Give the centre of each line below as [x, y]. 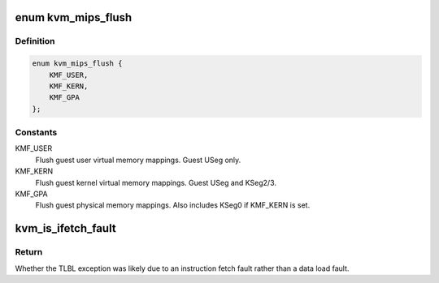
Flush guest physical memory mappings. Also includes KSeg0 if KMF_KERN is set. [173, 205]
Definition [35, 41]
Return [29, 252]
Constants [36, 132]
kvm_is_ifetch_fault [66, 228]
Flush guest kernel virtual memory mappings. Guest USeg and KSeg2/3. [156, 182]
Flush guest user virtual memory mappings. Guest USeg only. [138, 160]
